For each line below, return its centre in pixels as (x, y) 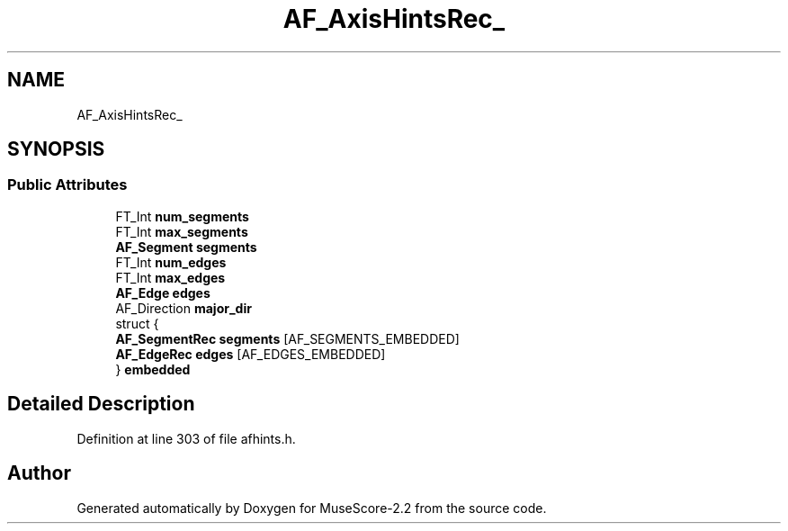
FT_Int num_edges (171, 262)
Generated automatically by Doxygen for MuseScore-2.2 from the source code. (312, 508)
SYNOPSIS (56, 149)
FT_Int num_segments (182, 216)
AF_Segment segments (186, 247)
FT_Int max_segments (182, 231)
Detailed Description (101, 404)
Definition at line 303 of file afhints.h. (186, 438)
